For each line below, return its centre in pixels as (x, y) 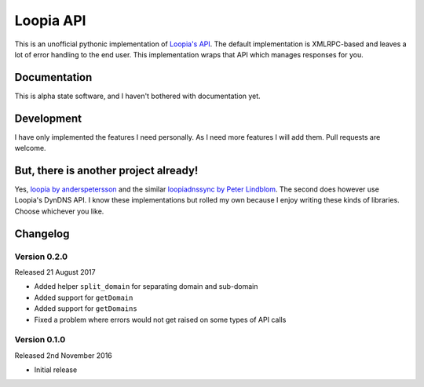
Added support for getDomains (86, 309)
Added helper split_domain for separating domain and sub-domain (146, 287)
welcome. (30, 148)
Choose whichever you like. (59, 211)
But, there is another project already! (106, 170)
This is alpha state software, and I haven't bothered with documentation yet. (137, 96)
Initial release (56, 370)
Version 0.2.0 (41, 257)
